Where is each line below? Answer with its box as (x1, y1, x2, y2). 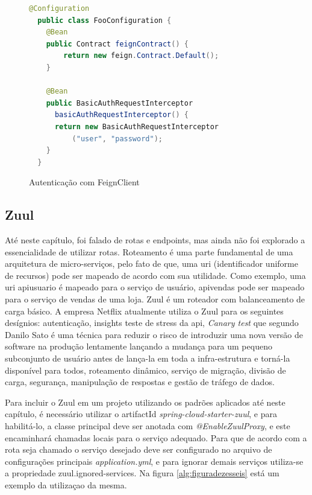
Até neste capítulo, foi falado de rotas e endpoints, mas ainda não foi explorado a (5, 234, 305, 246)
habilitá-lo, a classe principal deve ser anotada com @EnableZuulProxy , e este (5, 420, 290, 432)
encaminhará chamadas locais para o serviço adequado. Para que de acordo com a (5, 431, 307, 444)
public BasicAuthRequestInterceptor (46, 98, 193, 107)
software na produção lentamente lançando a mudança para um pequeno (5, 340, 272, 353)
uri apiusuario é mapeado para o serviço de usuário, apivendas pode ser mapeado (5, 281, 305, 293)
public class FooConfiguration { (37, 16, 172, 25)
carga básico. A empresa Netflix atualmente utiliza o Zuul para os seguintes (5, 304, 284, 317)
